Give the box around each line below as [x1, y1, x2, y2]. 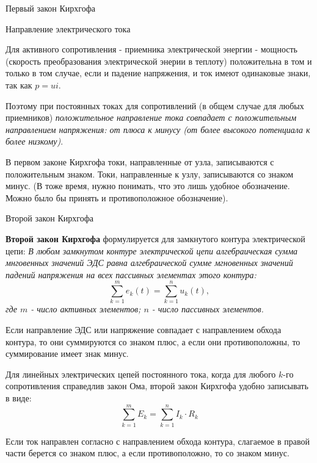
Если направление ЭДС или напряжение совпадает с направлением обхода [5, 323, 282, 336]
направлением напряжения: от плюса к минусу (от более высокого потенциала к [5, 123, 310, 135]
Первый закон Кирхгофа [5, 2, 95, 14]
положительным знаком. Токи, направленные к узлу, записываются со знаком [5, 167, 294, 180]
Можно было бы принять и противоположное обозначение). [5, 191, 228, 204]
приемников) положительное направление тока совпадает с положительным [5, 111, 297, 124]
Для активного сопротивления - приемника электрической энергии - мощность [5, 43, 297, 56]
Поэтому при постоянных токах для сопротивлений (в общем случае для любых [5, 99, 304, 112]
